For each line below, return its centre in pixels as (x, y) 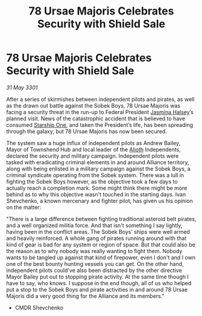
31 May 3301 (22, 87)
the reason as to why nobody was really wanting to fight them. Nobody (94, 251)
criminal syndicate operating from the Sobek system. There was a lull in (95, 175)
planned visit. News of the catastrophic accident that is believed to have (96, 118)
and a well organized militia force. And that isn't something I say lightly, (94, 225)
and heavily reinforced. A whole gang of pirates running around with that (96, 238)
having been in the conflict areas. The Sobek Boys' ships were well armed (98, 231)
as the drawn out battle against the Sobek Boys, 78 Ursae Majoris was (93, 105)
